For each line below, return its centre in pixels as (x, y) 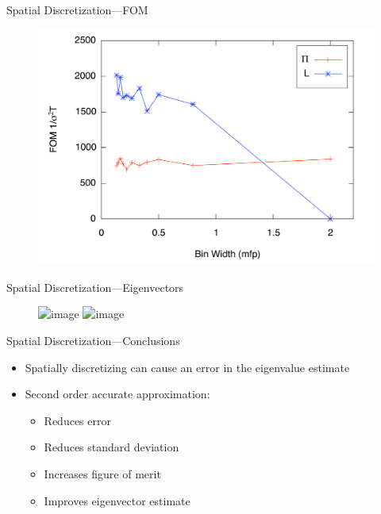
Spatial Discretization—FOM (77, 10)
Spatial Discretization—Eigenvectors (95, 287)
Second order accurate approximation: (117, 394)
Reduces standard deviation (112, 447)
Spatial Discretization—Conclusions (93, 341)
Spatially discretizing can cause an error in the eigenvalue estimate (187, 367)
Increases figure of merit (102, 474)
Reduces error (77, 420)
